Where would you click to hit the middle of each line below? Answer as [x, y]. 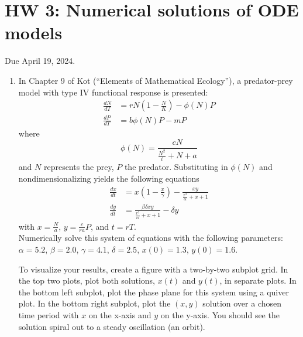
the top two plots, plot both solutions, [87, 280]
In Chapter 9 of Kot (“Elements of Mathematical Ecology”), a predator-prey [156, 80]
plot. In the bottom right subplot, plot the [94, 303]
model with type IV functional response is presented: [113, 92]
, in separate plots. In [258, 280]
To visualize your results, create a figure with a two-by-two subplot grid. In [153, 269]
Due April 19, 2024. [40, 61]
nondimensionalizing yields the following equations [109, 178]
